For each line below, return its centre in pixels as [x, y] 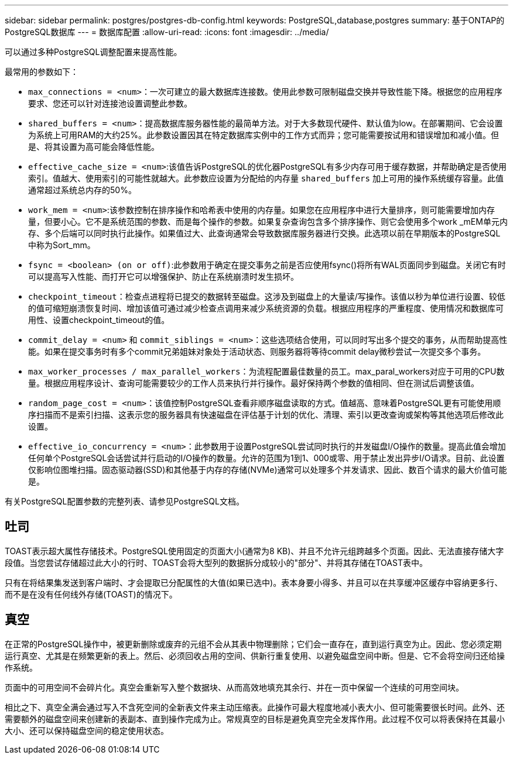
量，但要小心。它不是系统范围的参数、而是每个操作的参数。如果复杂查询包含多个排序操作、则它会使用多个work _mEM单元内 [268, 221]
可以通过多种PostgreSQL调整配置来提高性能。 [93, 52]
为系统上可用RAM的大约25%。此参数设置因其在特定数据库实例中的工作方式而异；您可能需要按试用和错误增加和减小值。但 [264, 135]
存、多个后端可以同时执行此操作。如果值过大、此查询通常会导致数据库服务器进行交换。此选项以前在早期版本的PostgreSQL [264, 233]
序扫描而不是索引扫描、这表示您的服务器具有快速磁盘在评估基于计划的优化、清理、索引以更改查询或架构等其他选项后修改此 [266, 415]
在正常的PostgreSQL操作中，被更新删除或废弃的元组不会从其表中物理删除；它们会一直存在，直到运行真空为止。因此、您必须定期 [253, 644]
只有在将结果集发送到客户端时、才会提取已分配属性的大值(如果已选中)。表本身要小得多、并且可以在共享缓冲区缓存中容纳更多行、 [254, 582]
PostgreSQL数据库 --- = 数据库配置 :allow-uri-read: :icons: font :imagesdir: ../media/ [167, 32]
